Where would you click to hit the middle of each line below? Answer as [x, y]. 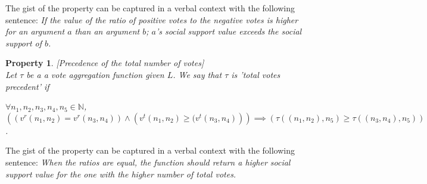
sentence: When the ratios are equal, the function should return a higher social [148, 162]
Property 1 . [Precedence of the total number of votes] [105, 63]
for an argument [35, 31]
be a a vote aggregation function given [95, 74]
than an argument [107, 31]
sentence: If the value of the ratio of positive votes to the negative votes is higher [152, 19]
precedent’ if [27, 86]
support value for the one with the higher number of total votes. [121, 174]
